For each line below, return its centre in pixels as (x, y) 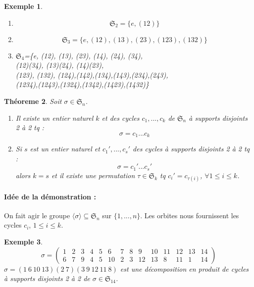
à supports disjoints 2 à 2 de (47, 278)
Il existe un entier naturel (54, 118)
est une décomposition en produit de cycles (184, 268)
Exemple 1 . (23, 6)
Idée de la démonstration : (50, 196)
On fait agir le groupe (37, 215)
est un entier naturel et (65, 149)
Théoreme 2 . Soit (33, 101)
